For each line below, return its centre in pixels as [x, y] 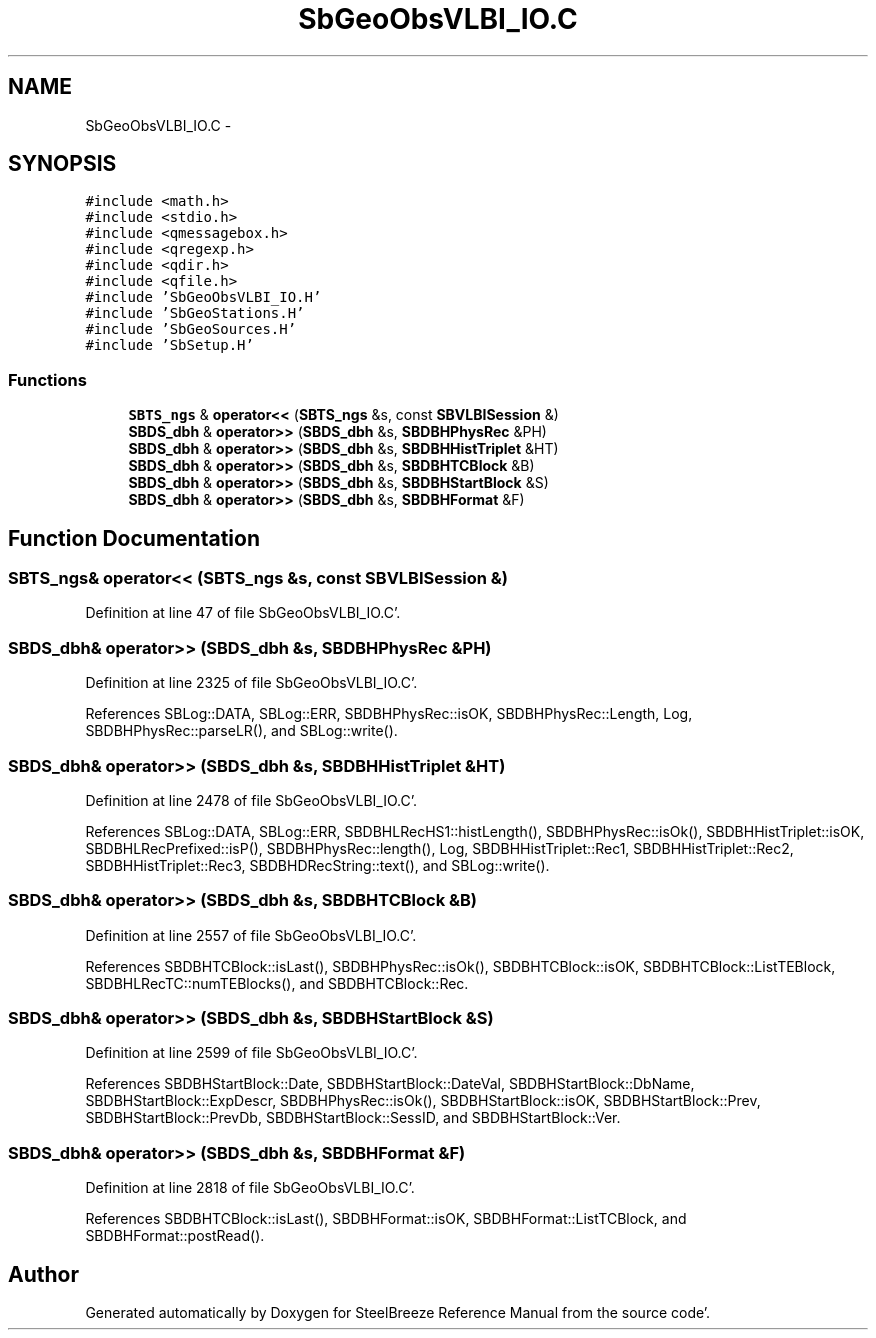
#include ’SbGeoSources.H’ [191, 329]
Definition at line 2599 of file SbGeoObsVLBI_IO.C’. [251, 1053]
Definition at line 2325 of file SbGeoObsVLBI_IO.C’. [251, 683]
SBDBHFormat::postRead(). [175, 1236]
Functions [47, 379]
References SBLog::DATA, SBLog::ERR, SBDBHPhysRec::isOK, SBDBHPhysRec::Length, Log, [389, 714]
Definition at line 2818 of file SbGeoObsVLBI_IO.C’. [250, 1188]
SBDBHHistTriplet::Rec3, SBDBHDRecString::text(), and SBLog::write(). [317, 865]
